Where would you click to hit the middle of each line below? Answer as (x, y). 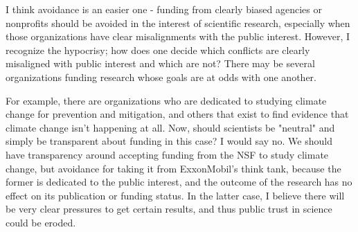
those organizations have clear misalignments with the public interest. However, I (178, 36)
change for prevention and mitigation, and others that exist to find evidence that (177, 114)
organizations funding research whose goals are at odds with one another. (161, 77)
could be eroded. (41, 222)
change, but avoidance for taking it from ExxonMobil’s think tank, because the (173, 168)
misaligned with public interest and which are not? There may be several (160, 63)
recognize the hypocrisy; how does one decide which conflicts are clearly (158, 50)
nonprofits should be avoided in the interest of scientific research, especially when (178, 23)
